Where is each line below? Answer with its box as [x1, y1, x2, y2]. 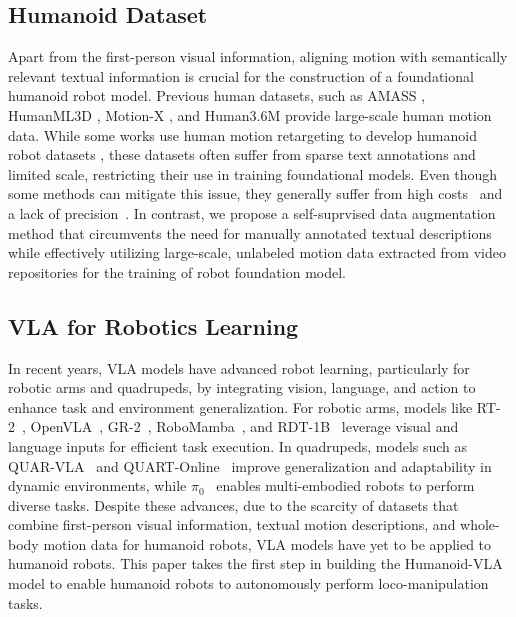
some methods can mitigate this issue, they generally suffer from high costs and [8, 183, 503, 204]
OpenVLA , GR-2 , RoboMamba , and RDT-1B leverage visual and [30, 416, 459, 437]
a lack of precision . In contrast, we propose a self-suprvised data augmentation [8, 202, 496, 223]
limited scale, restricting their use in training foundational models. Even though [8, 163, 498, 184]
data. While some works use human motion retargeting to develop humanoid [8, 124, 477, 145]
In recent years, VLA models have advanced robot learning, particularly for [8, 357, 470, 378]
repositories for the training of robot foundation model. [8, 261, 346, 282]
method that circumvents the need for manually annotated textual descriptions [8, 222, 492, 243]
